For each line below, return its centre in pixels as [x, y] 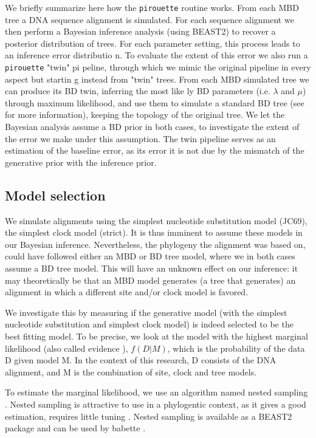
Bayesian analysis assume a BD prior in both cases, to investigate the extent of [152, 127]
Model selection [55, 195]
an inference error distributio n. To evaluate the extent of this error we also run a [156, 55]
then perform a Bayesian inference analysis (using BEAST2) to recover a [140, 31]
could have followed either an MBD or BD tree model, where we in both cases [150, 256]
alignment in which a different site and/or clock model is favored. [127, 292]
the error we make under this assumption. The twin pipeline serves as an [140, 138]
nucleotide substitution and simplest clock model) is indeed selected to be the [149, 324]
